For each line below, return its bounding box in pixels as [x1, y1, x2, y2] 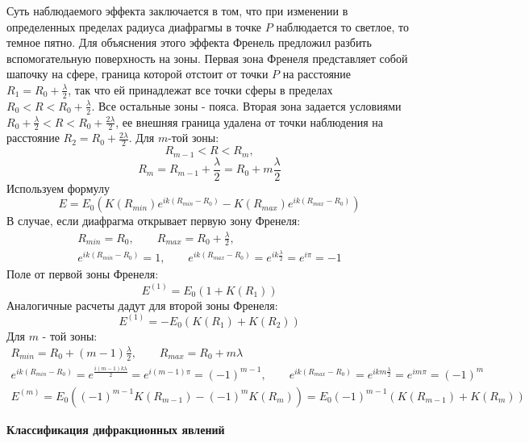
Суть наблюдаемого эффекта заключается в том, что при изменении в [6, 2, 348, 19]
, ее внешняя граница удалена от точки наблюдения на [115, 113, 383, 130]
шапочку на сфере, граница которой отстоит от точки [6, 65, 269, 82]
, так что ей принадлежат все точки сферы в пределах [68, 81, 333, 98]
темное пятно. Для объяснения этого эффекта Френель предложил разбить [6, 34, 372, 51]
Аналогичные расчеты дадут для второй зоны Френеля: [6, 296, 278, 313]
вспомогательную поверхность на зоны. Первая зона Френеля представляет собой [6, 49, 408, 66]
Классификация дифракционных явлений [6, 420, 225, 437]
